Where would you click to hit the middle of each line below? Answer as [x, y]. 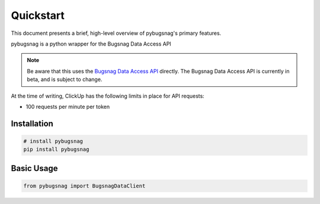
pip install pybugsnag [56, 150]
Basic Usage [34, 168]
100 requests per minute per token [68, 106]
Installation [32, 123]
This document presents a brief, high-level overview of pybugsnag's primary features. [116, 33]
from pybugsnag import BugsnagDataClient [84, 186]
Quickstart [38, 15]
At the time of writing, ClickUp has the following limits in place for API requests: [108, 96]
